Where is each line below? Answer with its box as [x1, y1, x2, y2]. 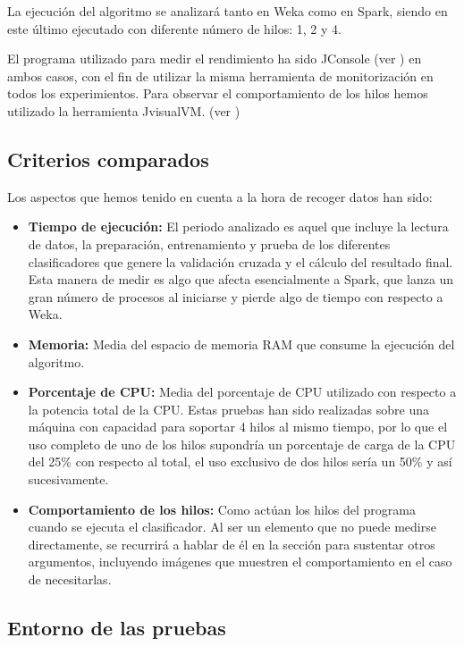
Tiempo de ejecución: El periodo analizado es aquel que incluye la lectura [28, 217, 449, 236]
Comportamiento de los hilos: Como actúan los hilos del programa [28, 499, 416, 518]
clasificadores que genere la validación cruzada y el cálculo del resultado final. [28, 252, 453, 271]
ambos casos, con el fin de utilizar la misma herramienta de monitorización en [7, 66, 434, 85]
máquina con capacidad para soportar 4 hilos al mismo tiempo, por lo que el [28, 417, 448, 436]
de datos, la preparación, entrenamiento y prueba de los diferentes [28, 234, 391, 253]
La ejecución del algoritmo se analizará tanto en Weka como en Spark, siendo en [7, 2, 448, 20]
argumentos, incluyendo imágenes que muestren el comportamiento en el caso [28, 552, 452, 571]
